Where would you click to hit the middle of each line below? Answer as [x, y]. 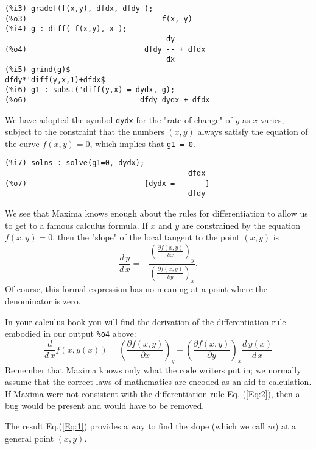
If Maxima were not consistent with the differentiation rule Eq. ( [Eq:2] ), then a [153, 393]
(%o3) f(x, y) [99, 19]
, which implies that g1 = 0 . [142, 143]
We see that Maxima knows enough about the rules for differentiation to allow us [156, 213]
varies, [272, 119]
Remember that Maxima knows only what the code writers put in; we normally [153, 369]
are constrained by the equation [241, 225]
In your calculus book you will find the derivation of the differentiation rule [146, 321]
